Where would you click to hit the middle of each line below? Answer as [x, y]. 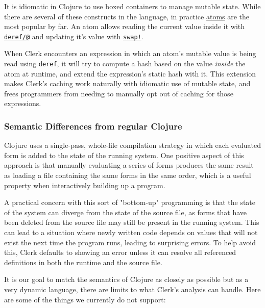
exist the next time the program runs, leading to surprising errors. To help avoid [130, 242]
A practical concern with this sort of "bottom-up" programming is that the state [130, 202]
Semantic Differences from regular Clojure [93, 126]
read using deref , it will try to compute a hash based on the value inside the [125, 63]
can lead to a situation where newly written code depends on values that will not [131, 232]
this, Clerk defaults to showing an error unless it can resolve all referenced [120, 252]
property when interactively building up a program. [85, 185]
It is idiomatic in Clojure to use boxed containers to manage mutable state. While [132, 6]
